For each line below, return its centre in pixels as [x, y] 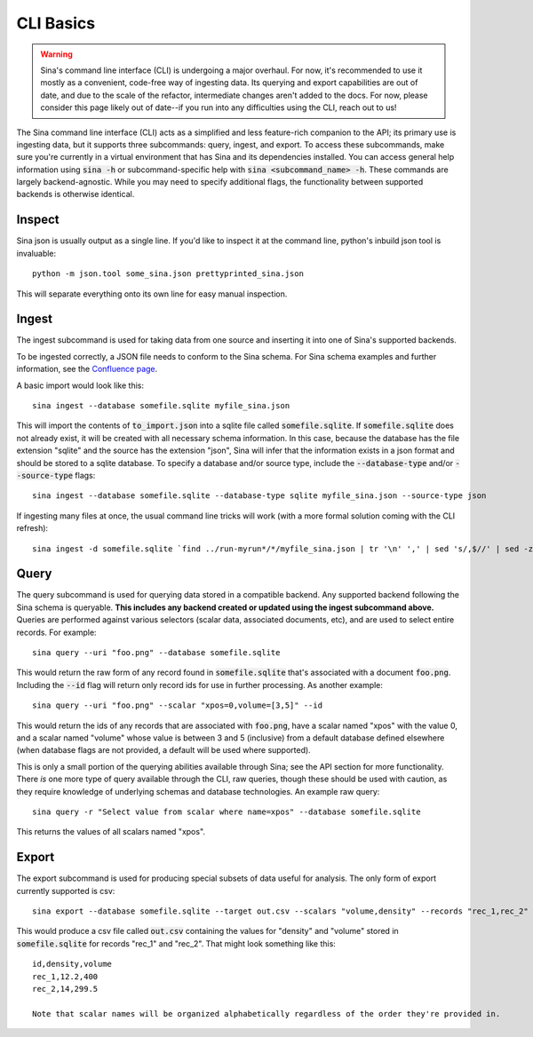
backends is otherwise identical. [76, 194]
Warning [56, 54]
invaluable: [36, 253]
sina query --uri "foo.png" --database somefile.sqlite [156, 652]
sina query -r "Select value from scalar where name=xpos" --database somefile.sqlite [227, 811]
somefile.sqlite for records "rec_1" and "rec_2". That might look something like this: [176, 943]
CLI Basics [56, 23]
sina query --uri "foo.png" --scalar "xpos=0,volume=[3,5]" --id [178, 705]
